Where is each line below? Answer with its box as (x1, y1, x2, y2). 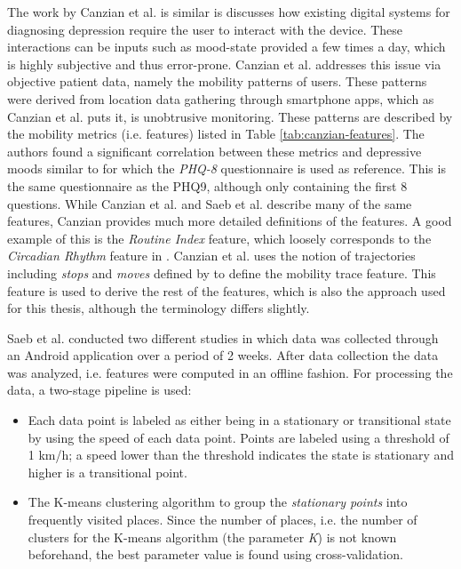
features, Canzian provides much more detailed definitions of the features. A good (7, 212, 452, 230)
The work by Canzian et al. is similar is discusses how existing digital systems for (7, 3, 450, 20)
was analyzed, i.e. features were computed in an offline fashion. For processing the (7, 363, 453, 381)
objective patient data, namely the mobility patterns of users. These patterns (7, 72, 427, 91)
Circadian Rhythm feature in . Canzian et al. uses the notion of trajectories (7, 246, 416, 265)
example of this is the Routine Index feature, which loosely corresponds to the (7, 228, 432, 247)
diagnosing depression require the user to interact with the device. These (7, 20, 403, 38)
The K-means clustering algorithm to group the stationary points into (28, 493, 408, 511)
